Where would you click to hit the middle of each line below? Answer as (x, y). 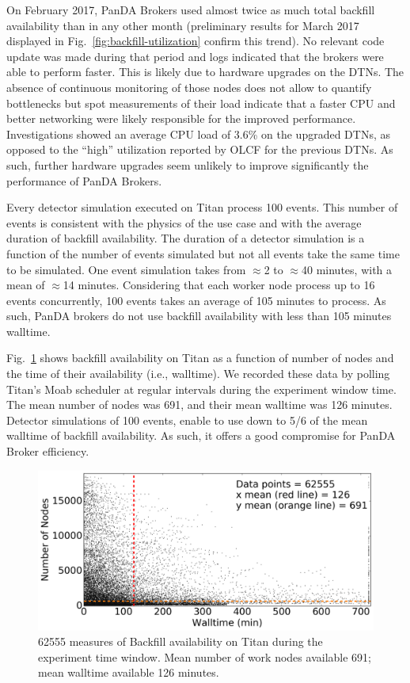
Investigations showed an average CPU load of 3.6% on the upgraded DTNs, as (198, 134)
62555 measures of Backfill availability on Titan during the (180, 641)
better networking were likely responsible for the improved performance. (181, 118)
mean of (26, 285)
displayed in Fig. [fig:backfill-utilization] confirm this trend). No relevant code (196, 41)
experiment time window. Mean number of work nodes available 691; (205, 656)
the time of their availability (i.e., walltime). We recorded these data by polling (198, 374)
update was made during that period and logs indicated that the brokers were (195, 56)
